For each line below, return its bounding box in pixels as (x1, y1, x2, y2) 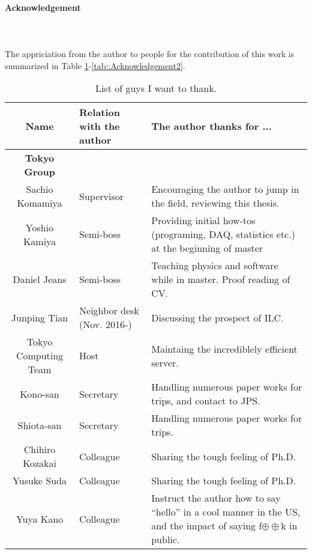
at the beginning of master (151, 241, 263, 255)
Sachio (26, 182, 53, 196)
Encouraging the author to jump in (151, 182, 299, 196)
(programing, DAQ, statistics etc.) (151, 227, 295, 242)
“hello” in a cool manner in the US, (151, 505, 301, 519)
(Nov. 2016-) (79, 317, 132, 332)
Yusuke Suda (13, 473, 67, 488)
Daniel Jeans (13, 272, 67, 287)
